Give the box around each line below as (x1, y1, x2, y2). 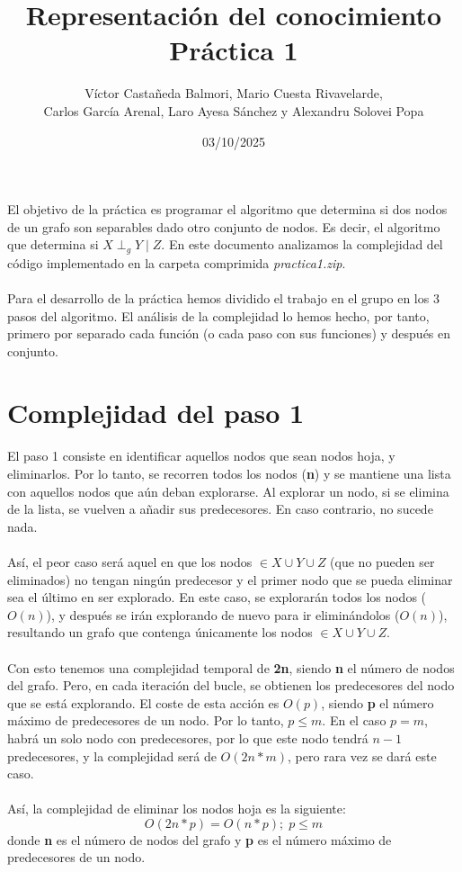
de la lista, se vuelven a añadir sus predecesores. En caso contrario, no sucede (7, 499, 433, 518)
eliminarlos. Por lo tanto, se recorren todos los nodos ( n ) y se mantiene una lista (7, 464, 451, 483)
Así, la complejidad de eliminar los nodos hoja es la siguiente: (7, 799, 346, 818)
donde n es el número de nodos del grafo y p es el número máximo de (7, 830, 392, 849)
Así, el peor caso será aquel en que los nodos (7, 552, 253, 571)
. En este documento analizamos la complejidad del (161, 235, 443, 254)
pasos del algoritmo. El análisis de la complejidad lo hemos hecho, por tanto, (7, 306, 430, 325)
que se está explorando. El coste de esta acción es (7, 693, 280, 712)
